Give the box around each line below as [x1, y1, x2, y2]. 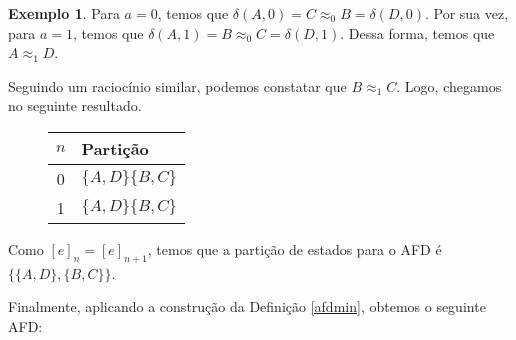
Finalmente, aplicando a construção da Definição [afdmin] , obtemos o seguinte [8, 296, 486, 317]
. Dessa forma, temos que [340, 22, 495, 43]
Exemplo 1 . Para [8, 3, 120, 23]
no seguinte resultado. [8, 95, 142, 116]
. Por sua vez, [424, 3, 509, 23]
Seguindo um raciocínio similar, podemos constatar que [8, 75, 347, 96]
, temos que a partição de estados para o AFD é [147, 238, 442, 259]
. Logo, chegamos [396, 75, 502, 96]
